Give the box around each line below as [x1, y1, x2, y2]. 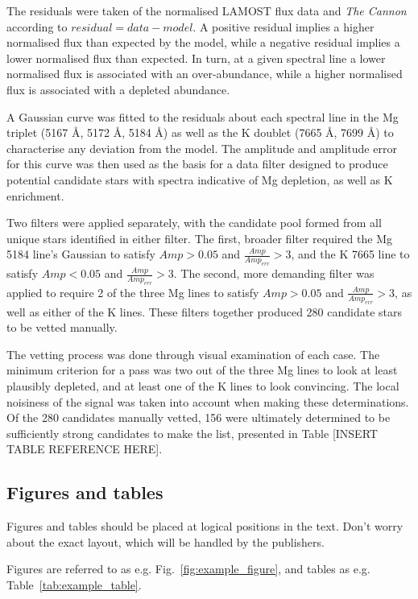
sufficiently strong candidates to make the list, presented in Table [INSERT [6, 424, 378, 441]
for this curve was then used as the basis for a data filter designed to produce [6, 155, 388, 172]
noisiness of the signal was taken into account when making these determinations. [6, 393, 409, 410]
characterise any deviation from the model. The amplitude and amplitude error [6, 139, 397, 156]
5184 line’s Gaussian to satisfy [6, 246, 155, 262]
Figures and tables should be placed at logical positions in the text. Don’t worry [6, 518, 404, 535]
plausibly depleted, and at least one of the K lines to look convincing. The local [6, 378, 399, 395]
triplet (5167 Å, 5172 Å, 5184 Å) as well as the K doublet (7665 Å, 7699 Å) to [6, 124, 394, 141]
